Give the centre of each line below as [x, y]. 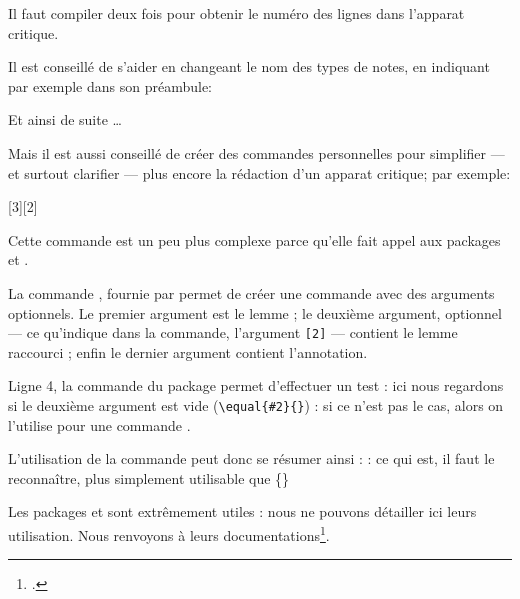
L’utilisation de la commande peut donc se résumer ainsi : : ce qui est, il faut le [251, 458]
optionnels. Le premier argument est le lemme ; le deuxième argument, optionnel [255, 312]
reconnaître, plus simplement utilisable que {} [149, 477]
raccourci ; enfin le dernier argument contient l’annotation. [188, 351]
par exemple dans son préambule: [110, 85]
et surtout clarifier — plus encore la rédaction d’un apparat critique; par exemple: [259, 172]
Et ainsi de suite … [65, 119]
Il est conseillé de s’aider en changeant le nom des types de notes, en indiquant [249, 66]
